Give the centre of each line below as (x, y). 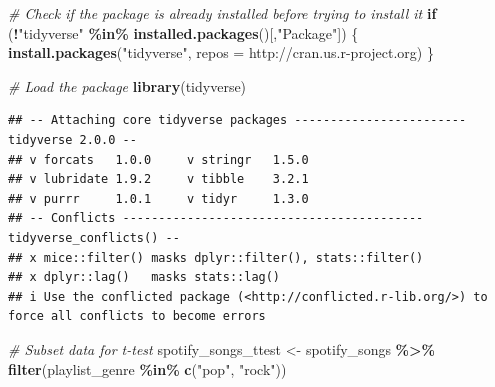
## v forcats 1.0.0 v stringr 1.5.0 (158, 159)
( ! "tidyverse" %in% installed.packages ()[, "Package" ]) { (183, 32)
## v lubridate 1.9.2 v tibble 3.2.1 (158, 179)
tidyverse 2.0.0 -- (72, 139)
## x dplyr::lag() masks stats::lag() (144, 277)
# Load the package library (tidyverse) (127, 85)
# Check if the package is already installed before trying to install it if (222, 13)
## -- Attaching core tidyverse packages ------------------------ (237, 120)
